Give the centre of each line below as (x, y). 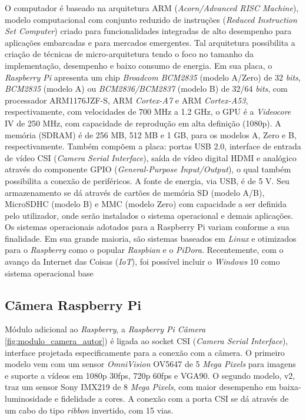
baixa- (290, 387)
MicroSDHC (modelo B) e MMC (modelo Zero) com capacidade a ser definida (146, 204)
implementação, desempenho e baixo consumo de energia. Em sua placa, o (139, 65)
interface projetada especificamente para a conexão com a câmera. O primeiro (145, 352)
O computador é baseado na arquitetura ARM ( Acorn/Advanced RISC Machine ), (152, 8)
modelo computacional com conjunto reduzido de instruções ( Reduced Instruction (151, 19)
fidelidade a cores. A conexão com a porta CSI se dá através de (175, 399)
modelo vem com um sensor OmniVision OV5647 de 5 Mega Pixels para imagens (150, 364)
